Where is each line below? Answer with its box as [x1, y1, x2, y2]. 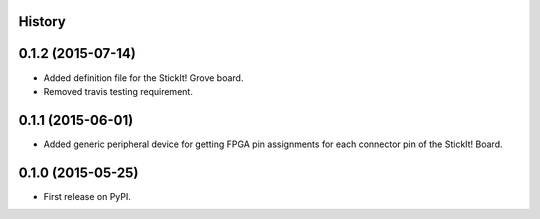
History [18, 13, 67, 30]
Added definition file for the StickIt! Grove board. [43, 71, 244, 84]
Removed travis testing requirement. [43, 85, 194, 97]
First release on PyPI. [43, 190, 132, 202]
